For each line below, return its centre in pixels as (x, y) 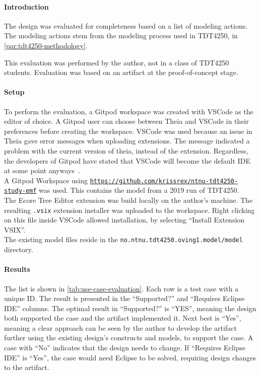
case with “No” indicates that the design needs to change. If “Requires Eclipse (125, 348)
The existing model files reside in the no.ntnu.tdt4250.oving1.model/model (123, 239)
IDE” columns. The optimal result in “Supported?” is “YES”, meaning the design (130, 308)
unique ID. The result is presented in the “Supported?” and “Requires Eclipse (124, 298)
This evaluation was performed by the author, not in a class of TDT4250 (117, 62)
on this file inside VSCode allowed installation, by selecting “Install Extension (124, 220)
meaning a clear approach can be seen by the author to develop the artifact (120, 327)
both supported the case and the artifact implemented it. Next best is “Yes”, (123, 318)
